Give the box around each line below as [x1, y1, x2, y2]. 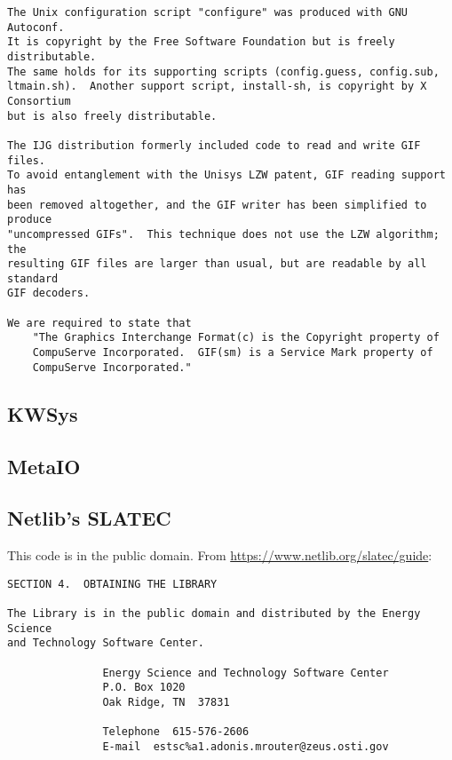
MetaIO [7, 452, 81, 479]
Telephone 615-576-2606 [102, 725, 250, 739]
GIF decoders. [7, 287, 91, 300]
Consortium [7, 94, 71, 107]
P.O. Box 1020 [102, 681, 186, 694]
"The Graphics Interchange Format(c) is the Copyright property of [32, 331, 440, 344]
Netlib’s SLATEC [7, 504, 171, 532]
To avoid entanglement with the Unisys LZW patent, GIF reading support [7, 169, 446, 182]
